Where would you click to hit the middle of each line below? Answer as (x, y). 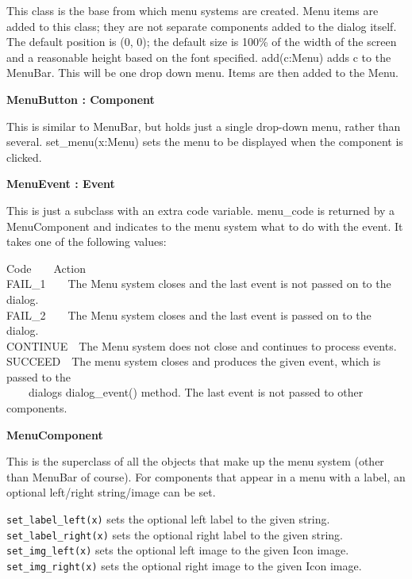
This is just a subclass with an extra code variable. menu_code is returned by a (201, 210)
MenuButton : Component (81, 99)
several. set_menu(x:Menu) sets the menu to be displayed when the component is (205, 142)
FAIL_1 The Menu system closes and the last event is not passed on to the (199, 284)
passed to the (39, 376)
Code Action (46, 268)
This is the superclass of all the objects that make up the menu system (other (195, 461)
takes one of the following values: (87, 242)
